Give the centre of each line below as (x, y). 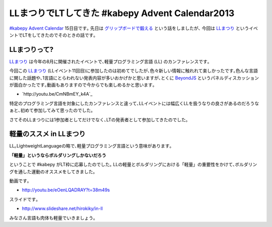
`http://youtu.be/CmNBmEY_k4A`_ (57, 94)
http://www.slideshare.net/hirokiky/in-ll (62, 208)
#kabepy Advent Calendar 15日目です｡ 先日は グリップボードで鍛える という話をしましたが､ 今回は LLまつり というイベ (133, 28)
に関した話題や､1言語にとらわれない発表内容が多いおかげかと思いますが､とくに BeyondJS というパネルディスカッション (134, 78)
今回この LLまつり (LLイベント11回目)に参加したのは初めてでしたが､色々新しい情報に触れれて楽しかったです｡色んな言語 (133, 71)
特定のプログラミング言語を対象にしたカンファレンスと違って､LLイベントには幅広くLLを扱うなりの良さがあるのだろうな (134, 103)
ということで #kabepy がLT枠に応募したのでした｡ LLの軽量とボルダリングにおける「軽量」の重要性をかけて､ (122, 165)
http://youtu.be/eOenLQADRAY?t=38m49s (66, 190)
